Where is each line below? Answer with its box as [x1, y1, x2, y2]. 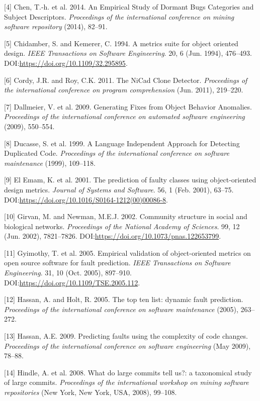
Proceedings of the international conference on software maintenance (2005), [4, 304, 238, 314]
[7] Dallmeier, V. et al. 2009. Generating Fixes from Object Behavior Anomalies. [4, 101, 252, 112]
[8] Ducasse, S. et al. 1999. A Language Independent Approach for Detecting [4, 138, 240, 148]
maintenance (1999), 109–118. [4, 157, 96, 168]
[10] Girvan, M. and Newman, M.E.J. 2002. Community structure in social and [4, 211, 247, 222]
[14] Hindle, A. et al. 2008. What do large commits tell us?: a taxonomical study [4, 367, 252, 377]
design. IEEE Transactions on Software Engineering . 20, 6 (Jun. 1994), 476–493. [4, 48, 252, 58]
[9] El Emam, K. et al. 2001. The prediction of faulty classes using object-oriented [4, 174, 256, 185]
